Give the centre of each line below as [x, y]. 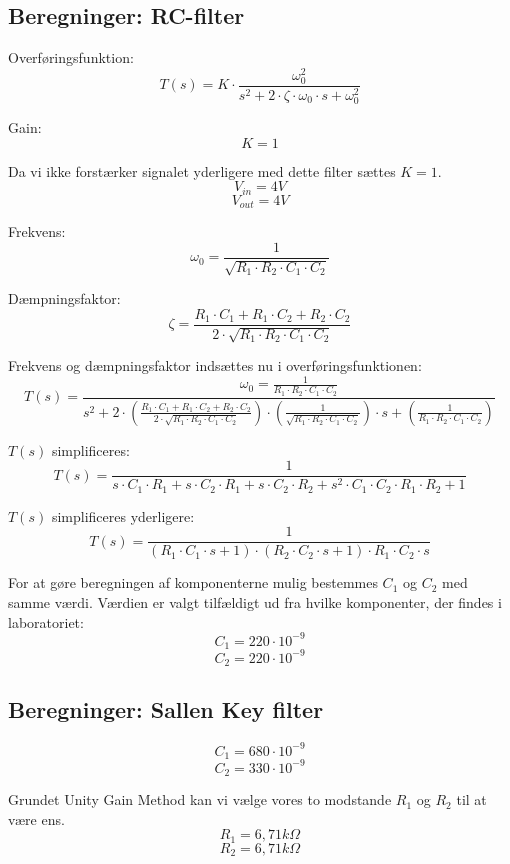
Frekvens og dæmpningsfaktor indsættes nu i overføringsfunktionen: [215, 365]
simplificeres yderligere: [123, 515]
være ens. [36, 818]
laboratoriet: [46, 621]
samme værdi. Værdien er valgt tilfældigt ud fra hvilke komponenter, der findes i [255, 601]
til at [471, 799]
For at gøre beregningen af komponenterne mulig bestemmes [193, 582]
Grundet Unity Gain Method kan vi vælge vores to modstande [200, 799]
